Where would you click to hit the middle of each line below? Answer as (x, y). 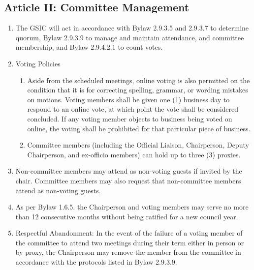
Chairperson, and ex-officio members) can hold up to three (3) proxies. (134, 154)
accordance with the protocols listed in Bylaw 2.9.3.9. (96, 262)
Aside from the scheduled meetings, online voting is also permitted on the (139, 80)
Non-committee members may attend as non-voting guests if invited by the (129, 171)
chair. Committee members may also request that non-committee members (128, 180)
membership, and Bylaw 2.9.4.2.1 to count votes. (89, 47)
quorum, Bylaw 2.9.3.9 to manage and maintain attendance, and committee (130, 37)
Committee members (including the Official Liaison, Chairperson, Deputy (138, 145)
